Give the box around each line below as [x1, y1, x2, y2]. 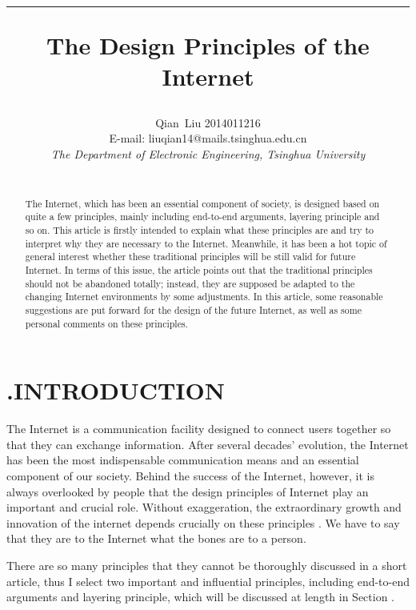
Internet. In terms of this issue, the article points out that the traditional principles [25, 263, 373, 277]
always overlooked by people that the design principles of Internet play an [6, 483, 369, 500]
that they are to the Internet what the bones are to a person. [6, 530, 306, 547]
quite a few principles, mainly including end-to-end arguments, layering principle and [25, 210, 380, 223]
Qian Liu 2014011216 [155, 114, 261, 130]
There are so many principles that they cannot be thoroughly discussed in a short [6, 556, 407, 573]
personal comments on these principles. [25, 316, 188, 330]
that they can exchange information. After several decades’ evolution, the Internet [6, 435, 409, 452]
